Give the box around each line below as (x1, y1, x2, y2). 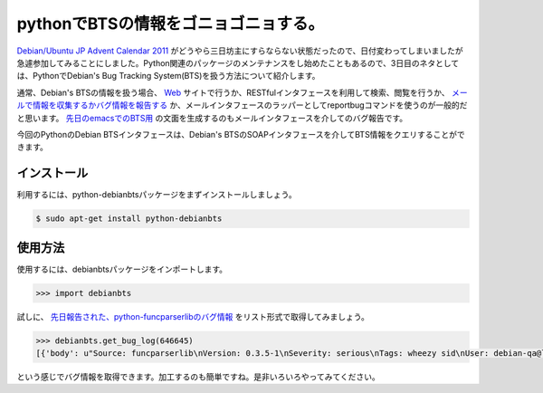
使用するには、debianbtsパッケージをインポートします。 (16, 264, 228, 274)
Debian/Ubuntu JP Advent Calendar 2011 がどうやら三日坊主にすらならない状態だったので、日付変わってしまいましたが (16, 45, 463, 56)
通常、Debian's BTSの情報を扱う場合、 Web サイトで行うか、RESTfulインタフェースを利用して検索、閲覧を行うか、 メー (16, 87, 468, 98)
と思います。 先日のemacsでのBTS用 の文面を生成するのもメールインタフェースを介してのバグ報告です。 (16, 112, 408, 123)
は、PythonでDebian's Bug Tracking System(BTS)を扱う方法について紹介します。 (16, 71, 320, 81)
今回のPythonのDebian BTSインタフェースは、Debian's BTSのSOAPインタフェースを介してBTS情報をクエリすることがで (16, 129, 465, 139)
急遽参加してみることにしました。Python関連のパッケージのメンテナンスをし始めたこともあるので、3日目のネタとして (16, 57, 460, 68)
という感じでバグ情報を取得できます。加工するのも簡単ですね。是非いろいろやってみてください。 (16, 371, 380, 382)
